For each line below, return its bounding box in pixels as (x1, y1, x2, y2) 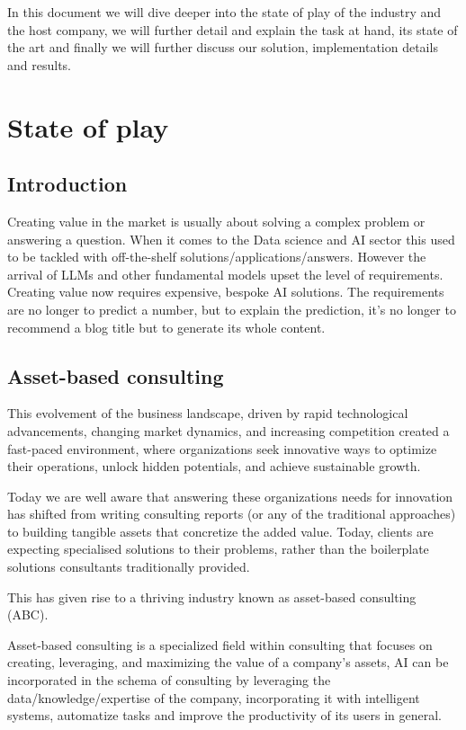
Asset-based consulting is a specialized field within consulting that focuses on (7, 635, 433, 654)
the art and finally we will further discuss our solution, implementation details (7, 38, 438, 57)
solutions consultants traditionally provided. (7, 557, 250, 576)
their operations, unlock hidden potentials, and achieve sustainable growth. (7, 457, 421, 476)
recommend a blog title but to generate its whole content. (7, 317, 326, 336)
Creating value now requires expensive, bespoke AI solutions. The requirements (7, 282, 444, 301)
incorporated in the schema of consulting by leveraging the (7, 671, 331, 690)
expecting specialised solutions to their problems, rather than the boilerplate (7, 539, 429, 558)
